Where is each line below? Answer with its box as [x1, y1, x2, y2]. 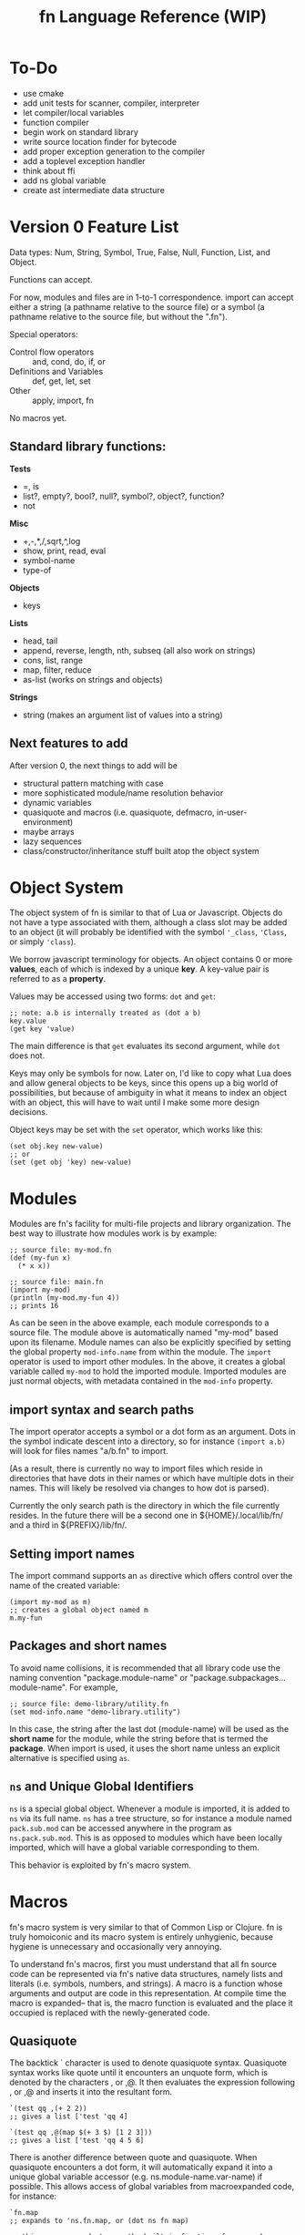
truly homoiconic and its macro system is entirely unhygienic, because [9, 1931, 273, 1942]
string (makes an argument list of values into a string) [22, 709, 223, 720]
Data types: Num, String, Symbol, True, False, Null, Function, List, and [9, 246, 271, 257]
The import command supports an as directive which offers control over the [9, 1571, 293, 1581]
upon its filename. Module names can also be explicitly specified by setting [9, 1337, 291, 1348]
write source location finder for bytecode [22, 136, 178, 147]
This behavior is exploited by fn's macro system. [9, 1859, 191, 1870]
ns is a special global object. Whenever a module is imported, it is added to [9, 1803, 290, 1814]
